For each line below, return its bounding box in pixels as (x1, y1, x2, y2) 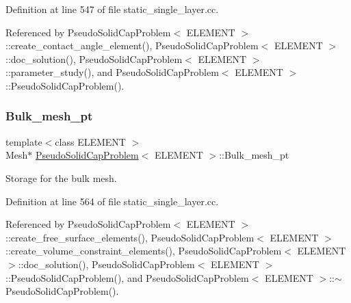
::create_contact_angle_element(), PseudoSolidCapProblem (5, 38, 259, 53)
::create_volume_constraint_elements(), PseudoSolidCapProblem (5, 243, 282, 258)
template (5, 134, 42, 148)
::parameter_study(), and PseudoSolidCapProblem (5, 65, 219, 79)
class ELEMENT (55, 134, 126, 148)
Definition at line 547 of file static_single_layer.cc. (5, 2, 219, 16)
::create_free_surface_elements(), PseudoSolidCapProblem (5, 230, 255, 244)
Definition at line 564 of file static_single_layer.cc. (5, 194, 219, 208)
